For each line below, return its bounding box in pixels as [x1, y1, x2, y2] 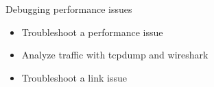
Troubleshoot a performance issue [21, 24, 163, 39]
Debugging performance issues [5, 2, 132, 16]
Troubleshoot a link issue [21, 70, 127, 84]
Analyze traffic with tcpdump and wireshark [21, 48, 209, 62]
